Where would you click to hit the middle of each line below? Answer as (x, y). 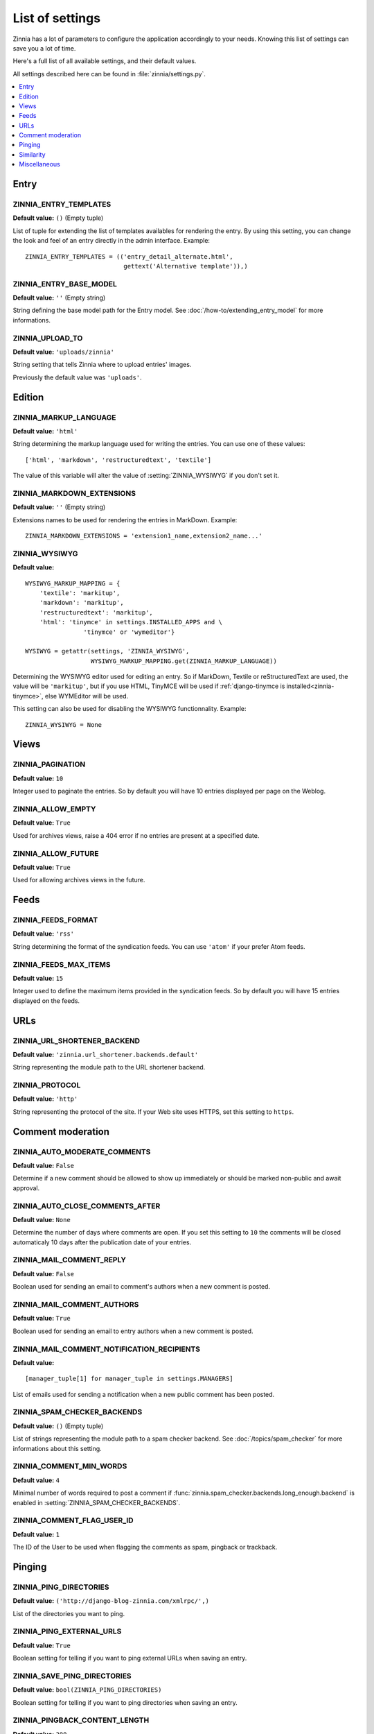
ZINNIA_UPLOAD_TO (48, 338)
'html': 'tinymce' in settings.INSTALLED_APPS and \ (131, 622)
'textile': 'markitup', (80, 593)
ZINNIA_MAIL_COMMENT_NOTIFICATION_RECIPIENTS (107, 1349)
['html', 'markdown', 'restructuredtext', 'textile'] (118, 460)
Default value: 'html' (45, 431)
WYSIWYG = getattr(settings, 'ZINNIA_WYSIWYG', (107, 651)
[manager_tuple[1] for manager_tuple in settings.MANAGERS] (129, 1379)
